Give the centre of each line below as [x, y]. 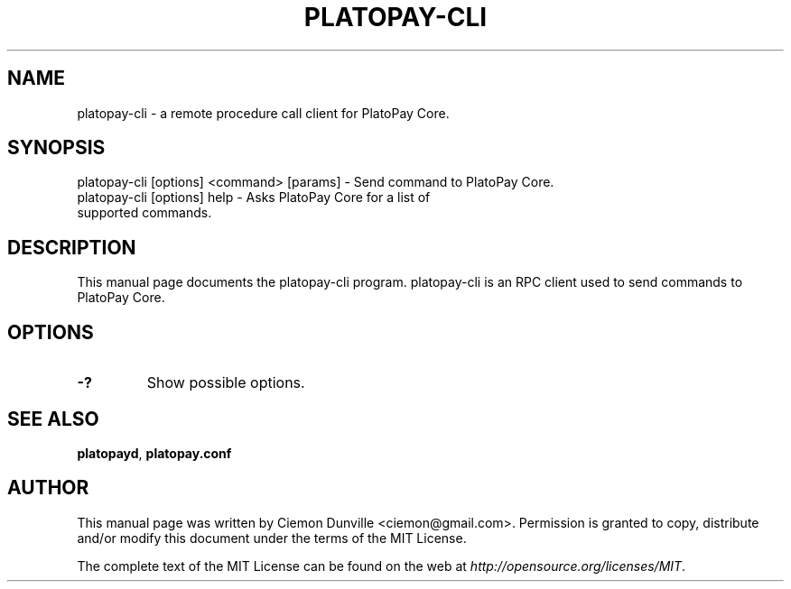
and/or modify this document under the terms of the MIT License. [272, 538]
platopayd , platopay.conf [154, 453]
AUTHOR [48, 488]
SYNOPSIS [56, 148]
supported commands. [144, 213]
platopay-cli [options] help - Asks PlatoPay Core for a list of [254, 198]
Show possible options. [226, 383]
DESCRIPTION [72, 247]
